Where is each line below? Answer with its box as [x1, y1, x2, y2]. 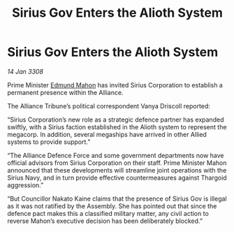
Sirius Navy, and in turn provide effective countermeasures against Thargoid [7, 173, 227, 182]
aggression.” [7, 180, 44, 189]
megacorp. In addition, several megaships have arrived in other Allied [7, 130, 207, 138]
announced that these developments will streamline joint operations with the [7, 166, 227, 174]
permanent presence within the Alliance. [7, 88, 124, 96]
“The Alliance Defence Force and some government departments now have [7, 151, 225, 159]
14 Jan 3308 [7, 67, 44, 75]
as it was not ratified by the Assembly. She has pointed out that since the [7, 201, 217, 210]
